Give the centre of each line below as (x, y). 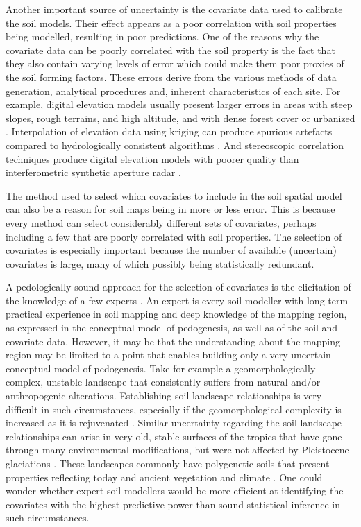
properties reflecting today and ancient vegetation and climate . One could (164, 477)
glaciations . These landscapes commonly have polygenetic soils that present (168, 463)
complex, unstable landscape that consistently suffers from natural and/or (163, 382)
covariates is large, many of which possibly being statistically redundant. (160, 263)
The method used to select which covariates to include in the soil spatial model (174, 195)
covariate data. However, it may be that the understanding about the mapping (173, 341)
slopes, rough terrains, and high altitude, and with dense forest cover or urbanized (180, 118)
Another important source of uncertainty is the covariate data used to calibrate (174, 9)
